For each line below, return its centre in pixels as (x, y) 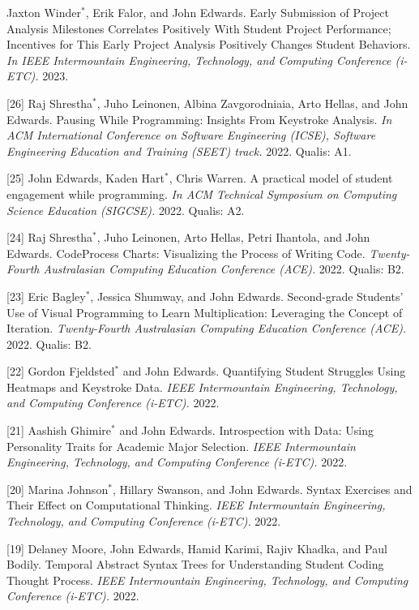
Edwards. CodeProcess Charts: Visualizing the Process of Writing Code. (186, 253)
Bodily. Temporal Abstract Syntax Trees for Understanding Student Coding (195, 564)
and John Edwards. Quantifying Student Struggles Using (264, 371)
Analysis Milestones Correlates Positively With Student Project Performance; (199, 28)
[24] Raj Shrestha (50, 237)
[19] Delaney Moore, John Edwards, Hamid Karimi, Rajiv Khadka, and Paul (197, 548)
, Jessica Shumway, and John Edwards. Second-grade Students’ (247, 296)
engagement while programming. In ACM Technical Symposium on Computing (202, 193)
